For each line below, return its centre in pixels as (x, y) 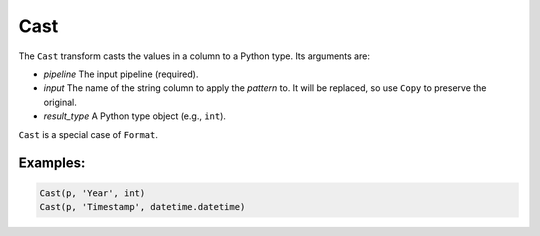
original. (60, 102)
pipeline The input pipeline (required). (121, 74)
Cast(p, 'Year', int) (92, 193)
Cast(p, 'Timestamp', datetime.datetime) (142, 206)
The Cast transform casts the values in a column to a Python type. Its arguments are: (194, 56)
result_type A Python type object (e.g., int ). (135, 116)
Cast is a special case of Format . (88, 134)
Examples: (52, 163)
